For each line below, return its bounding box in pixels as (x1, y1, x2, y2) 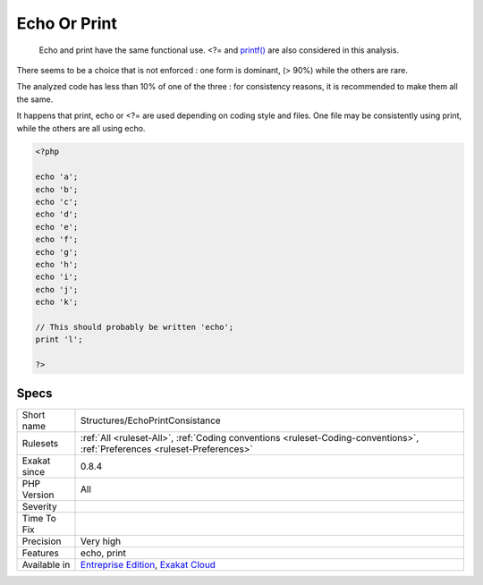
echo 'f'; (35, 234, 79, 245)
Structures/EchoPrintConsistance (80, 414, 221, 427)
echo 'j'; (35, 284, 79, 294)
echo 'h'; (35, 259, 79, 269)
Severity (21, 500, 57, 513)
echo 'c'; (35, 197, 79, 208)
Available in (21, 558, 71, 571)
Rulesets (21, 437, 58, 449)
